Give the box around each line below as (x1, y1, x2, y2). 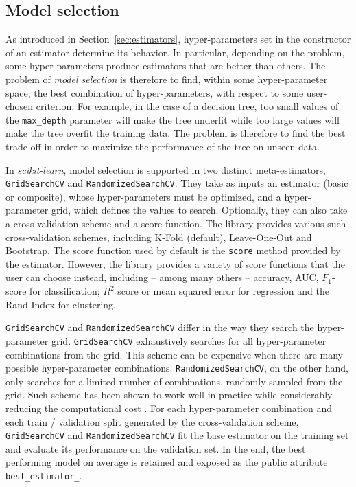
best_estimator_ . (5, 468, 82, 483)
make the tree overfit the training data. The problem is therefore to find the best (5, 126, 346, 140)
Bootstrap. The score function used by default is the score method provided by (5, 243, 341, 258)
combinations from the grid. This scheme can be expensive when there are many (5, 347, 343, 361)
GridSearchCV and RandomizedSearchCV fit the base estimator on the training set (5, 428, 349, 442)
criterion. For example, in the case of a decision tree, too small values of (36, 99, 339, 113)
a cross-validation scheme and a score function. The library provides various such (5, 216, 346, 231)
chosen (5, 99, 34, 113)
